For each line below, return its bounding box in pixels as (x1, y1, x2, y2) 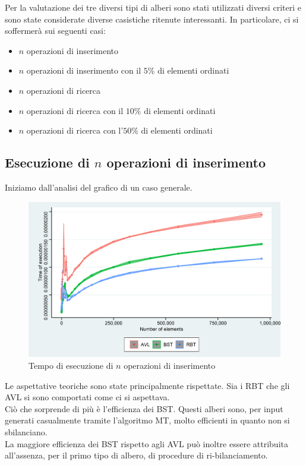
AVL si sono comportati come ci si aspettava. (5, 391, 170, 403)
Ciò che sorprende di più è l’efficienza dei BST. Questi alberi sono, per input (5, 402, 283, 415)
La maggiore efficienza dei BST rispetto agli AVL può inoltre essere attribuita (5, 437, 288, 450)
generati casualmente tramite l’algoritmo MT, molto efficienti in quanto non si (5, 414, 290, 426)
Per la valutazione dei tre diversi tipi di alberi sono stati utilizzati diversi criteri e (5, 1, 301, 13)
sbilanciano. (5, 426, 48, 438)
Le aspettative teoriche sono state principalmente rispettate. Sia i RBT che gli (5, 379, 290, 391)
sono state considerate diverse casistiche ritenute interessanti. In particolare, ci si (5, 12, 299, 25)
